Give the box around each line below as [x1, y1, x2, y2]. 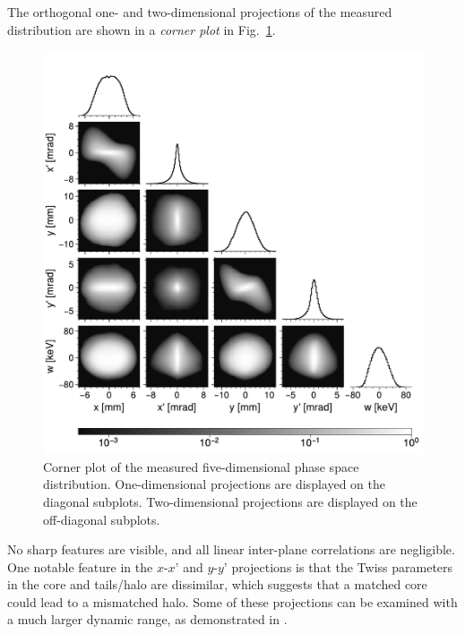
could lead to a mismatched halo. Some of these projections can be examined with [7, 592, 458, 611]
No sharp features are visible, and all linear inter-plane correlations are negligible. [7, 540, 455, 559]
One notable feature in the [7, 557, 153, 576]
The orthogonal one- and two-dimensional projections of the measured [7, 3, 392, 21]
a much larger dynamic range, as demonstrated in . [7, 610, 288, 629]
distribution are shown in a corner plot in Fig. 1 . [7, 20, 276, 39]
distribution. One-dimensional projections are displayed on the [43, 475, 385, 493]
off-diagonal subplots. [43, 510, 160, 528]
